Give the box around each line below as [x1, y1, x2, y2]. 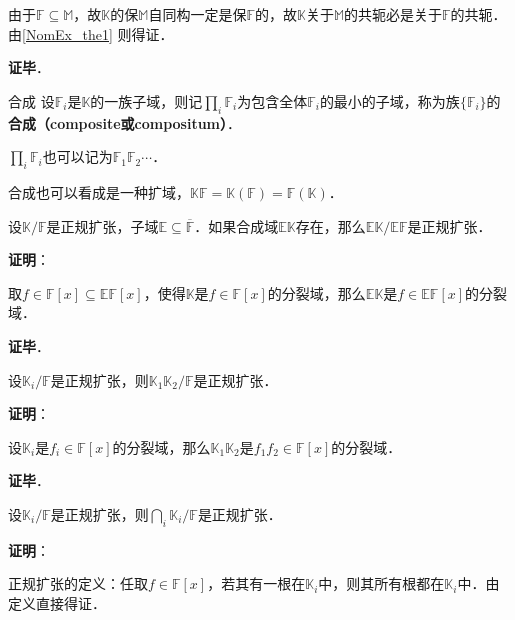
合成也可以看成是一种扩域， [8, 181, 190, 202]
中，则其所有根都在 [318, 573, 445, 594]
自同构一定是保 [148, 4, 247, 24]
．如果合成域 [194, 215, 279, 236]
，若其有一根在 [207, 573, 306, 594]
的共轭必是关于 [344, 4, 443, 24]
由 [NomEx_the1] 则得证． [8, 23, 174, 44]
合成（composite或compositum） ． [8, 112, 242, 133]
